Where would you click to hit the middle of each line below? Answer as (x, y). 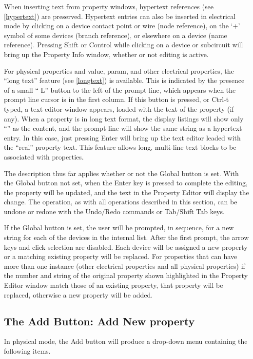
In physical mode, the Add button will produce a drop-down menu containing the (126, 341)
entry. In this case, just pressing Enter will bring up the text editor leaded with (122, 137)
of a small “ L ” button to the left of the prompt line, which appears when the (120, 90)
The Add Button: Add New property (99, 321)
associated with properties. (44, 156)
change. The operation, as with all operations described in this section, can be (121, 202)
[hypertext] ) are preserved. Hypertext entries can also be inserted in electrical (120, 16)
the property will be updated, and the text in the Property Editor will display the (126, 192)
